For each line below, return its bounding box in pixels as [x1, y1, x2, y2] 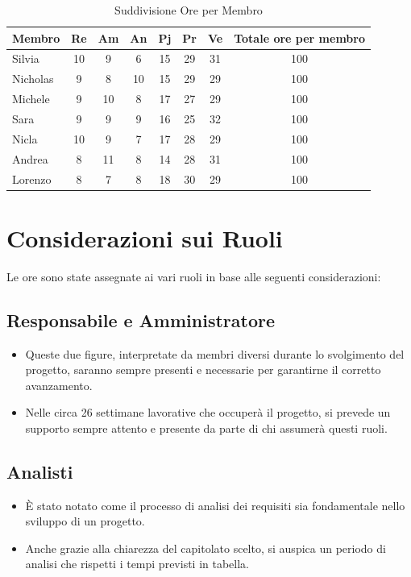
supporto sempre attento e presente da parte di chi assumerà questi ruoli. [25, 419, 388, 436]
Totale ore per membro [234, 29, 365, 46]
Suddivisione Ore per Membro [114, 2, 263, 18]
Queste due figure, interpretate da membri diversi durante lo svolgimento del [25, 345, 405, 362]
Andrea [12, 150, 48, 167]
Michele [12, 90, 50, 107]
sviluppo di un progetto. [25, 513, 145, 529]
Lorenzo [12, 170, 52, 187]
